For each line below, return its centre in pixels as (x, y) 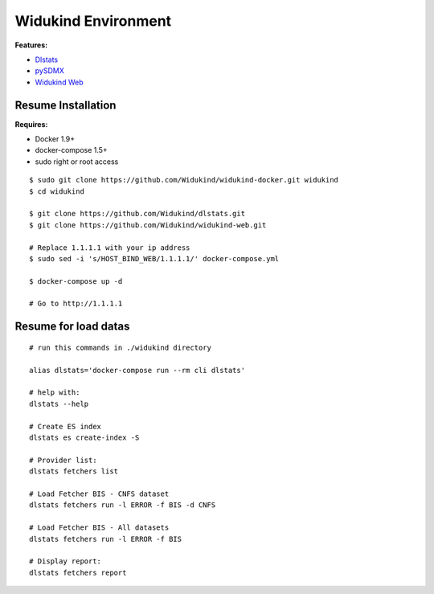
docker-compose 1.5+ (71, 150)
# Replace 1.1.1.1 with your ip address (110, 248)
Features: (31, 45)
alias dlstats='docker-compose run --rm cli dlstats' (137, 370)
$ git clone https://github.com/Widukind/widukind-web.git (148, 225)
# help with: (55, 393)
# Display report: (66, 561)
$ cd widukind (57, 191)
